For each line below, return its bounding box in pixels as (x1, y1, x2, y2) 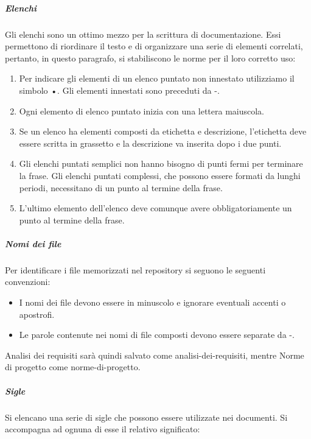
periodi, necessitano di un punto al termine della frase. (19, 181, 223, 194)
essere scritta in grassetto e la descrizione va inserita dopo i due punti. (19, 136, 282, 149)
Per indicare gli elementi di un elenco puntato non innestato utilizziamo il (19, 72, 295, 85)
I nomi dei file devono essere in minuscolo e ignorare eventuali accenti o (19, 296, 286, 309)
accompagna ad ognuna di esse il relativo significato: (5, 423, 200, 435)
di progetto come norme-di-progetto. (5, 360, 141, 373)
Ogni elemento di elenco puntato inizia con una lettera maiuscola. (19, 104, 265, 117)
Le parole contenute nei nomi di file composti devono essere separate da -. (19, 328, 295, 341)
